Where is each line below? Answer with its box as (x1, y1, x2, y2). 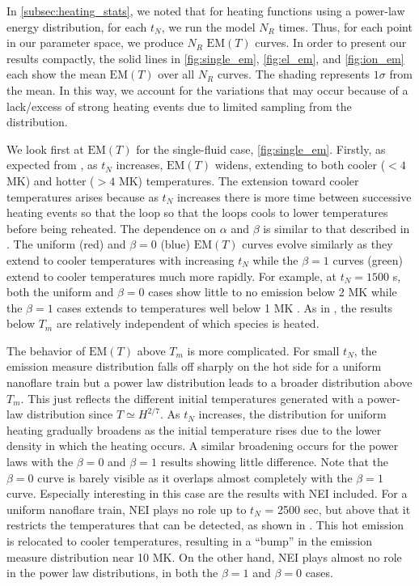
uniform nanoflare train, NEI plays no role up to (6, 500, 247, 517)
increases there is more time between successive (176, 188, 412, 205)
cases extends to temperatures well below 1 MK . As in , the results (57, 299, 393, 316)
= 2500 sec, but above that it (265, 500, 411, 517)
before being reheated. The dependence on (6, 219, 217, 236)
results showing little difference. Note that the (160, 453, 389, 470)
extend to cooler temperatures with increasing (6, 251, 235, 268)
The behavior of (6, 342, 86, 359)
